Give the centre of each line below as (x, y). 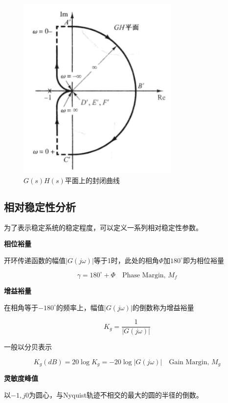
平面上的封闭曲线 (92, 180)
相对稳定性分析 (40, 206)
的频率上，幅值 (80, 307)
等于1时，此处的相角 (126, 260)
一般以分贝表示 (28, 347)
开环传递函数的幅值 (35, 260)
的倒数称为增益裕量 (163, 307)
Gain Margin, (189, 362)
